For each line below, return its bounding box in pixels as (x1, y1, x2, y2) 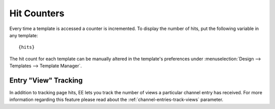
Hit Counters (9, 8, 65, 19)
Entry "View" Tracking (9, 76, 83, 85)
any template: (9, 32, 38, 38)
